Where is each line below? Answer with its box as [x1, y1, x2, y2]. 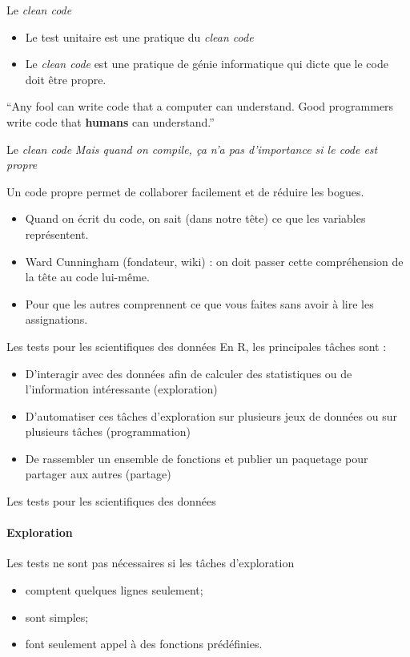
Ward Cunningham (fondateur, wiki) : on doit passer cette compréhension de [25, 252, 404, 269]
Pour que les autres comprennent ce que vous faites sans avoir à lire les [25, 295, 374, 312]
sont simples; [25, 608, 89, 625]
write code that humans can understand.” [6, 113, 215, 130]
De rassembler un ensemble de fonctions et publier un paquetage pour [25, 449, 368, 466]
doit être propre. [25, 71, 107, 87]
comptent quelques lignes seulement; [25, 582, 203, 599]
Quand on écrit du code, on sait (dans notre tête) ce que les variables [25, 210, 366, 227]
